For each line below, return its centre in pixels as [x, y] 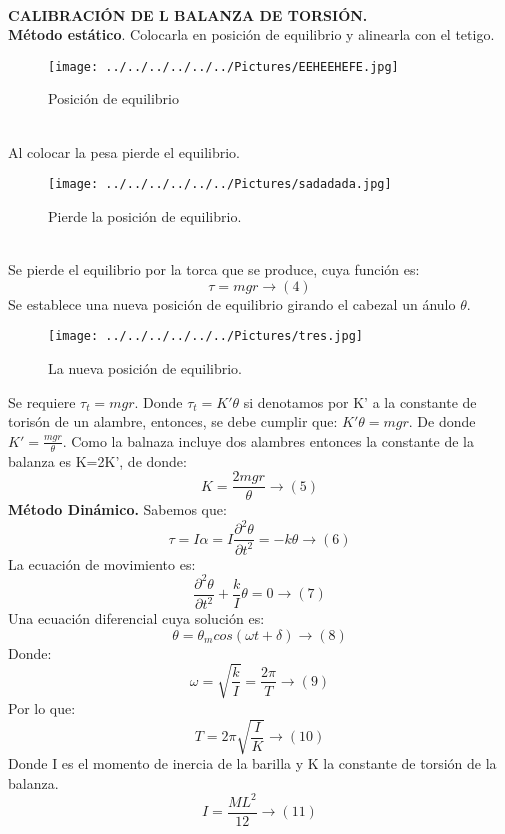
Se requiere [42, 401]
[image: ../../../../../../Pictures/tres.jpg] [205, 336]
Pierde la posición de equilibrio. [145, 215]
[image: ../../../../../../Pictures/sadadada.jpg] [220, 184]
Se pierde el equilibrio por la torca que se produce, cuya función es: [214, 269]
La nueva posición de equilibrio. [145, 367]
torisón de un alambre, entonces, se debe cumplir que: [173, 421]
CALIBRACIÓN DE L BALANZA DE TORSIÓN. [188, 14]
